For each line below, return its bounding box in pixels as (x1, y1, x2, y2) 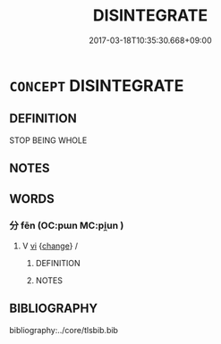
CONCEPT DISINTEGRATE (9, 75, 184, 96)
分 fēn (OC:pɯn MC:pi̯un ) (9, 220, 124, 232)
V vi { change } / (21, 240, 79, 251)
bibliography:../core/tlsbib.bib (9, 324, 119, 335)
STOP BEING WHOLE (9, 135, 88, 146)
